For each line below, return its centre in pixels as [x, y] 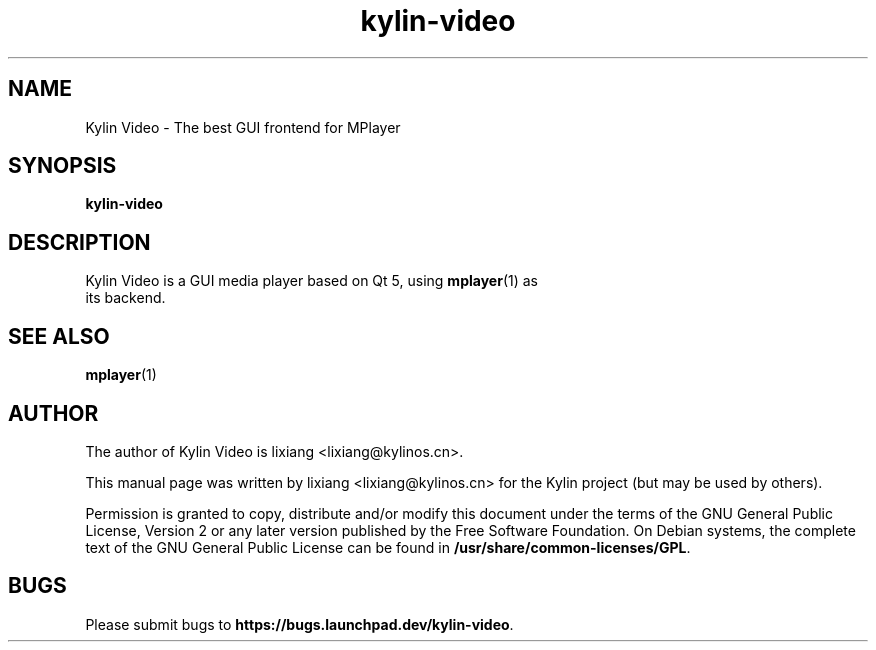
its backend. [125, 298]
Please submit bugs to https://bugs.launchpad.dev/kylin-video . [299, 624]
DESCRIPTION [79, 242]
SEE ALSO [59, 336]
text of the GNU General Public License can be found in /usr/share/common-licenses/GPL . [388, 547]
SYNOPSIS [62, 166]
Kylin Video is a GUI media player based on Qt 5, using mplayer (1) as [311, 281]
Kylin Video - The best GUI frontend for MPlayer [243, 127]
